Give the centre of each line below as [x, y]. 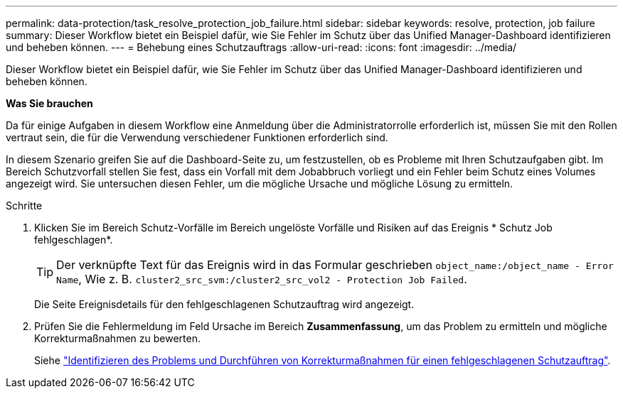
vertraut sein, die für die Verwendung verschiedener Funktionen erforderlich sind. [197, 137]
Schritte [24, 206]
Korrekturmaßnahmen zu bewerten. [117, 338]
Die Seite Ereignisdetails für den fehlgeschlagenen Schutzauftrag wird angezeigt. [224, 304]
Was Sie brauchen [49, 103]
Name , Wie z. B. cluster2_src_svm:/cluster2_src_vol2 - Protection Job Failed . [262, 279]
